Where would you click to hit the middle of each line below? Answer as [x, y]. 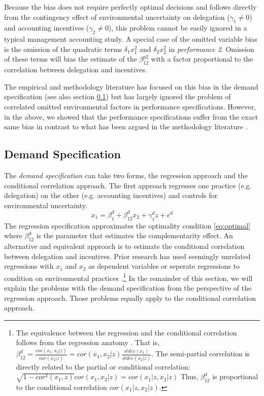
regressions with [29, 266]
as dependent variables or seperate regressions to [164, 266]
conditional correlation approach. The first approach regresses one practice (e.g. [128, 185]
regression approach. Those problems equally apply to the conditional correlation [130, 298]
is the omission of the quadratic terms [63, 49]
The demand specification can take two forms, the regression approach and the [126, 175]
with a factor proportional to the [202, 59]
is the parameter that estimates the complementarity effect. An [135, 235]
